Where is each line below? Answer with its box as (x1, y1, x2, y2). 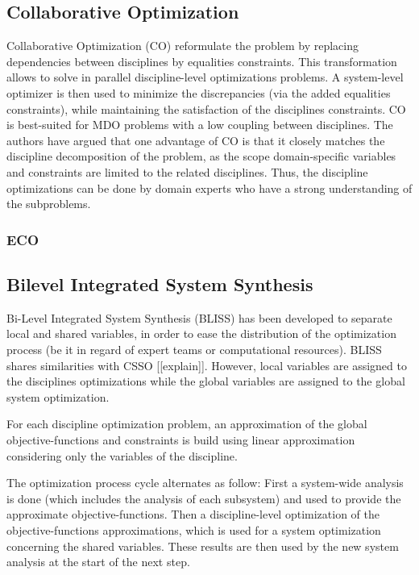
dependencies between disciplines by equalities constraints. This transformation (6, 52, 397, 69)
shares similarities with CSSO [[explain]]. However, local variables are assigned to (6, 356, 407, 373)
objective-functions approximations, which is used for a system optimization (6, 521, 381, 538)
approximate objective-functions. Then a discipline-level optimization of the (6, 506, 380, 523)
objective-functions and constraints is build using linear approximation (6, 431, 355, 448)
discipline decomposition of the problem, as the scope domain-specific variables (6, 148, 396, 165)
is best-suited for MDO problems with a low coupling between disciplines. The (6, 116, 393, 133)
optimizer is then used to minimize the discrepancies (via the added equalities (6, 84, 391, 101)
